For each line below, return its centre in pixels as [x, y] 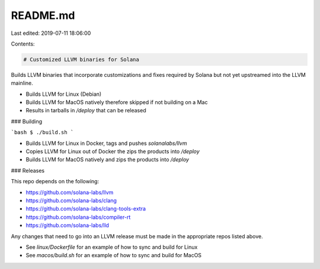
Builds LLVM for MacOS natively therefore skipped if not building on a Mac [117, 102]
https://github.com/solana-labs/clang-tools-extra [86, 209]
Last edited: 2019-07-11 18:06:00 [51, 33]
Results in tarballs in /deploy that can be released [86, 111]
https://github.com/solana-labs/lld [68, 225]
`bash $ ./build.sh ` [42, 132]
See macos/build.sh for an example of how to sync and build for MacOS [113, 255]
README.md [43, 15]
